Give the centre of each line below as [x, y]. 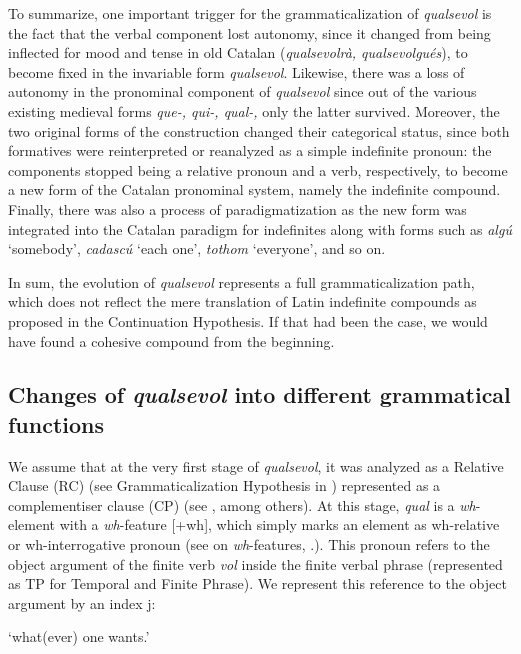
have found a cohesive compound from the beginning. [171, 340]
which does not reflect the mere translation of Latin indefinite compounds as [242, 301]
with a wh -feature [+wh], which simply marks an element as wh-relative [279, 524]
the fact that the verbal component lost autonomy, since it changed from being [249, 32]
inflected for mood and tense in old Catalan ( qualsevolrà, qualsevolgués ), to [238, 52]
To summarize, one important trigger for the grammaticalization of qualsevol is [250, 13]
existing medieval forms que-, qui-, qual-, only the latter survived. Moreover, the [254, 110]
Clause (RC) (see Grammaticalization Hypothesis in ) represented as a [224, 485]
